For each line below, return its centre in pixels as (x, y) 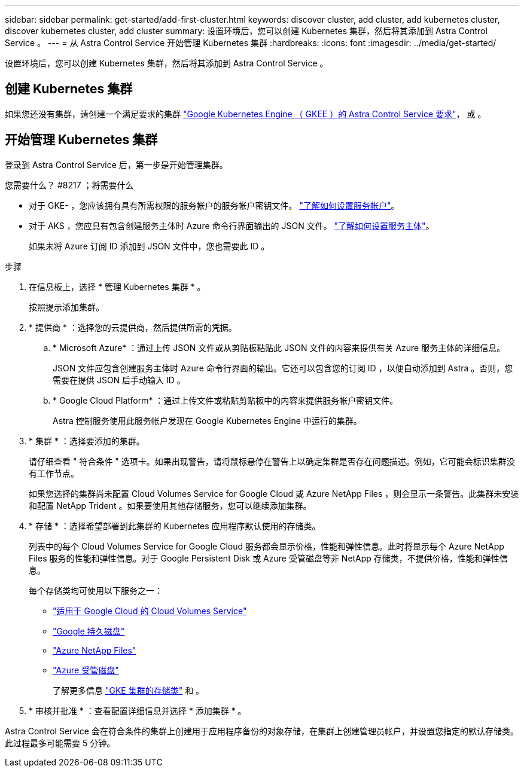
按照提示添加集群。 (66, 307)
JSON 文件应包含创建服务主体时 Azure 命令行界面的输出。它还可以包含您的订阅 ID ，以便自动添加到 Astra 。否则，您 (283, 368)
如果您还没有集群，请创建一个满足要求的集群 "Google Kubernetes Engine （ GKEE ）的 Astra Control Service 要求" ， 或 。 (246, 114)
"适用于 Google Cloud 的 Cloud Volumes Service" (150, 611)
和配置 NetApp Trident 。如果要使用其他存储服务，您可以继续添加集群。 (170, 505)
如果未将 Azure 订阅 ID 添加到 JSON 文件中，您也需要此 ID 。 (149, 246)
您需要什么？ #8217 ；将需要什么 (69, 185)
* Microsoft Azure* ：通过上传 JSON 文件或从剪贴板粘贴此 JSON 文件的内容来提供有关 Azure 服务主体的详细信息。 (279, 347)
